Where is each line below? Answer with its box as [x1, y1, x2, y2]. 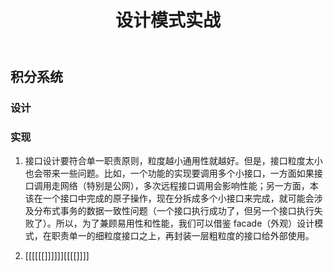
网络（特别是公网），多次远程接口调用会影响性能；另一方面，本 [59, 180, 319, 192]
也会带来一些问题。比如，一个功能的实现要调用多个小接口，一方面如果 [24, 167, 315, 180]
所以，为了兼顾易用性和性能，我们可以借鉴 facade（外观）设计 [55, 217, 315, 230]
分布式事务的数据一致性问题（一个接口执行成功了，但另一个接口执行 [33, 205, 315, 217]
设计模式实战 [114, 9, 221, 32]
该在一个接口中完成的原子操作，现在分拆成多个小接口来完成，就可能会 [24, 192, 315, 205]
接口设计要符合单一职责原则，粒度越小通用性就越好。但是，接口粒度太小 [24, 155, 323, 167]
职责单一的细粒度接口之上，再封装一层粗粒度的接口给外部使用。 [51, 230, 315, 242]
